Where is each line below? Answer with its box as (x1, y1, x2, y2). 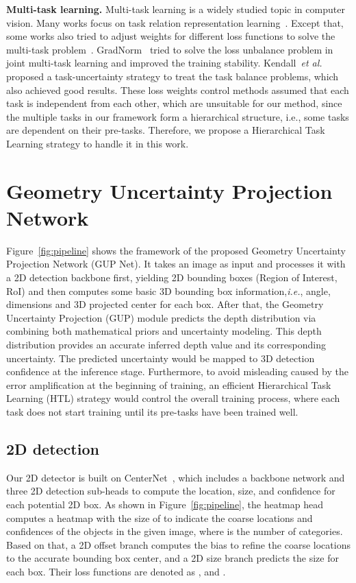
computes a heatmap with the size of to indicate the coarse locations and (6, 510, 313, 525)
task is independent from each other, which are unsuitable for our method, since (6, 96, 342, 110)
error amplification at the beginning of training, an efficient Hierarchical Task (6, 377, 331, 392)
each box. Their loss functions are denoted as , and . (6, 564, 226, 578)
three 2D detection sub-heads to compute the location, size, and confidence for (6, 484, 335, 498)
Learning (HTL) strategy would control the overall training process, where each (6, 391, 340, 405)
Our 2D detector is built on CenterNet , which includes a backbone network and (6, 470, 345, 484)
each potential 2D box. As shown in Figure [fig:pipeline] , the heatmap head (6, 497, 324, 511)
